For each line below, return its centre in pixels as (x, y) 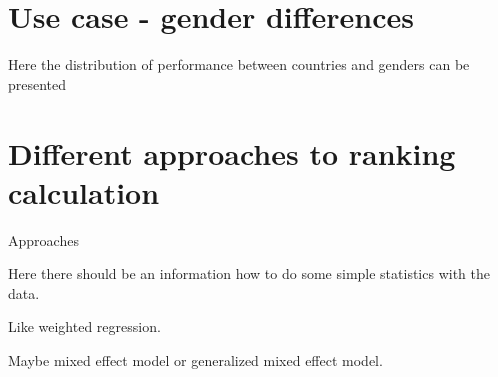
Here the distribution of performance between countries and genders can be (239, 64)
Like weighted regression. (84, 326)
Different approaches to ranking (232, 152)
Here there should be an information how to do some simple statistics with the (249, 273)
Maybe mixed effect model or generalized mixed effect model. (195, 360)
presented (37, 83)
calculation (84, 191)
